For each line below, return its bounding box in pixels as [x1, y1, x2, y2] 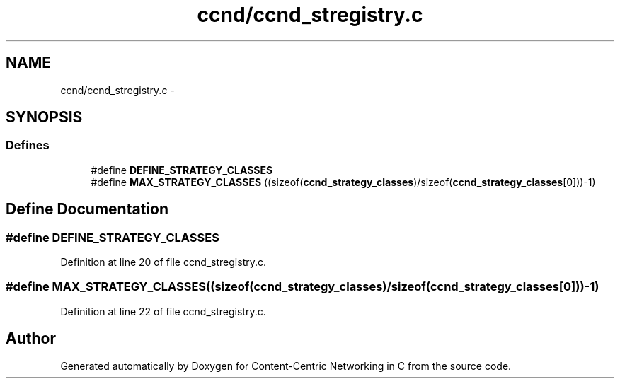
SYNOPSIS [6, 108, 83, 127]
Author [6, 330, 56, 348]
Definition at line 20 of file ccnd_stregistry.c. [60, 256, 267, 269]
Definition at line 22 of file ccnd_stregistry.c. [60, 305, 266, 318]
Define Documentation [6, 200, 168, 219]
